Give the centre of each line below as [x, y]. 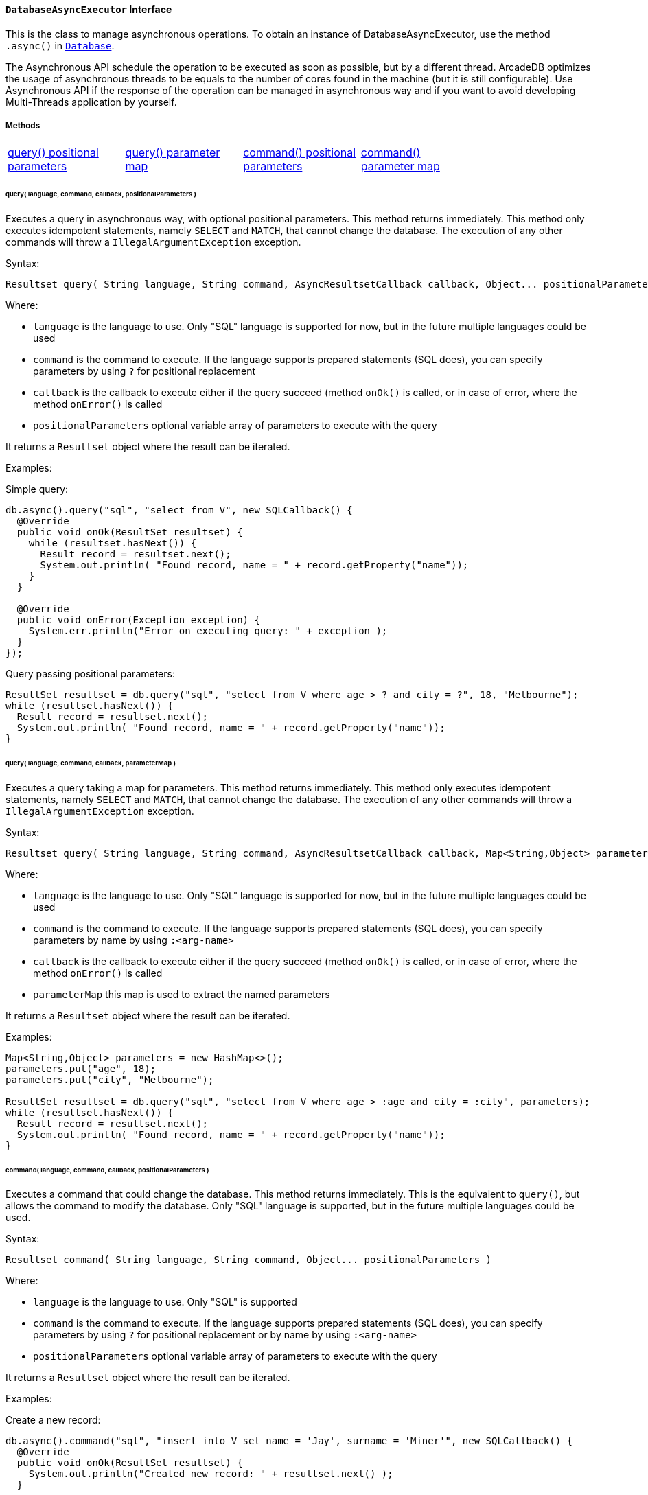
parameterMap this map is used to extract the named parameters [182, 994]
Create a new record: [53, 1420]
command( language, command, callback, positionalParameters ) [107, 1170]
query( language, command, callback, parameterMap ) [91, 763]
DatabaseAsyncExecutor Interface [89, 9]
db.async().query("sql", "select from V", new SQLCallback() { [179, 510]
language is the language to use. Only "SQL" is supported [165, 1302]
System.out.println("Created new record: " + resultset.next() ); [211, 1474]
